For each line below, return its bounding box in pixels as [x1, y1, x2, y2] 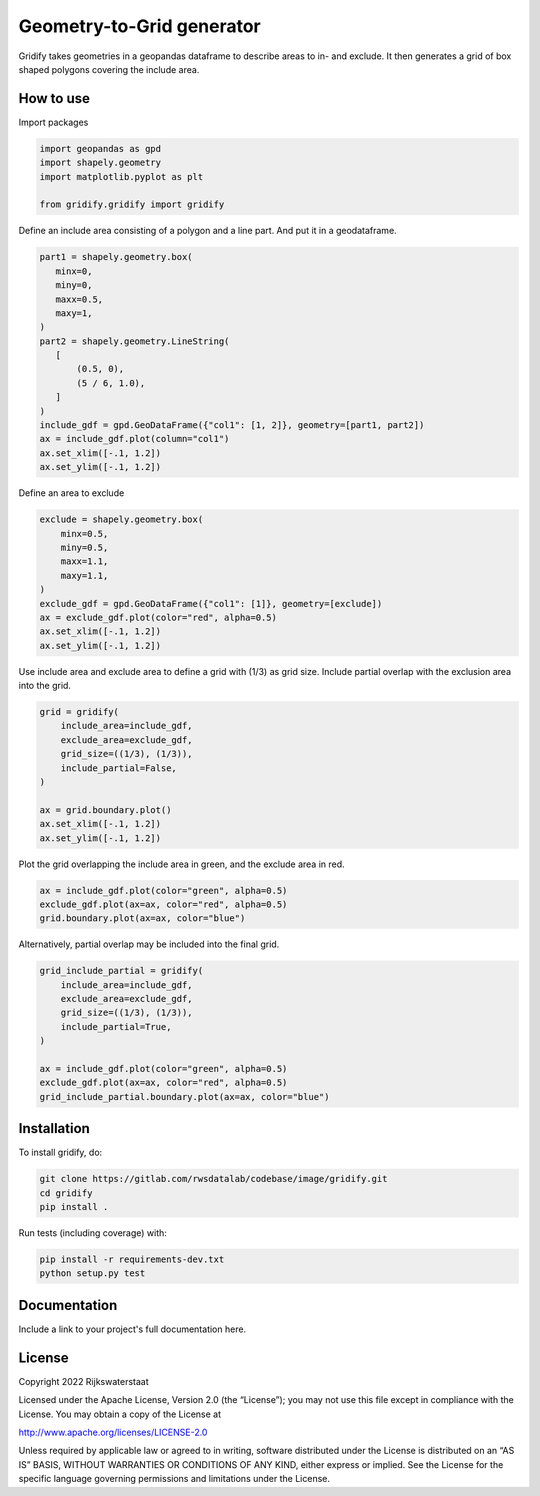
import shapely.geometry [39, 157, 162, 169]
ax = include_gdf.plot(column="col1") [39, 433, 230, 445]
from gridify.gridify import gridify [39, 199, 225, 210]
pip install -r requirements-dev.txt [39, 1254, 225, 1265]
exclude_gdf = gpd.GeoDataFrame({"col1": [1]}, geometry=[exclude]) [39, 598, 383, 609]
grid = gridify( [39, 706, 120, 718]
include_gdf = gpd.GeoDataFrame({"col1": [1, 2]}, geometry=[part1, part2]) [39, 420, 425, 431]
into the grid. [18, 680, 72, 692]
